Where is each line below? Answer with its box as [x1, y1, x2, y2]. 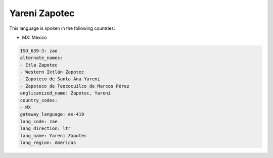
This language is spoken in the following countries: [9, 25, 115, 31]
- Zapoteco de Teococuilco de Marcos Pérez [20, 83, 130, 89]
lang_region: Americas [20, 140, 76, 145]
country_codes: [20, 97, 58, 103]
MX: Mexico [22, 34, 48, 40]
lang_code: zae [20, 119, 58, 124]
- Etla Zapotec [20, 62, 58, 68]
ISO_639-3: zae [20, 48, 58, 54]
